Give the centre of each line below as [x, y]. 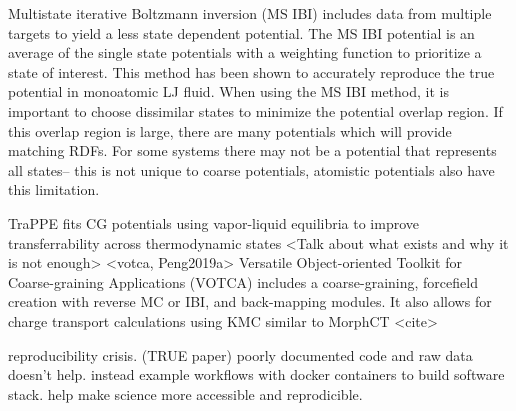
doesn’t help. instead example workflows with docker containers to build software [256, 374]
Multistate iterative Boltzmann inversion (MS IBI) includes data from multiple [250, 13]
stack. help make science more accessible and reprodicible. [185, 393]
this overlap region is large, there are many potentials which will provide [230, 130]
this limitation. [54, 189]
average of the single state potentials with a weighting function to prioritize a [245, 52]
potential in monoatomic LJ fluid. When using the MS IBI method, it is [228, 91]
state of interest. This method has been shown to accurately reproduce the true [251, 71]
